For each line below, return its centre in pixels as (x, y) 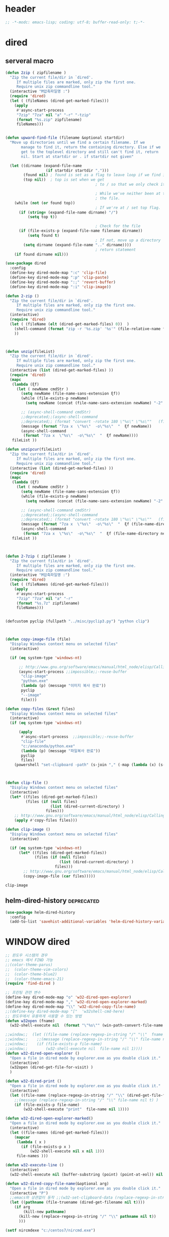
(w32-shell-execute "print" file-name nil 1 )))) (76, 1109)
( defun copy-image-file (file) (38, 639)
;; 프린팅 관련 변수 (23, 993)
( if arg (22, 1207)
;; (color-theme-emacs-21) (35, 979)
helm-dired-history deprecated (52, 901)
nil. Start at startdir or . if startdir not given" (77, 156)
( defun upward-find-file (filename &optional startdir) (65, 138)
